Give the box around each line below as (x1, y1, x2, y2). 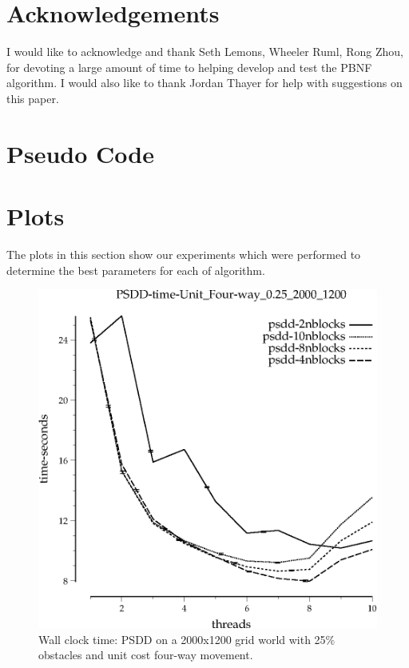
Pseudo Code (6, 137, 154, 169)
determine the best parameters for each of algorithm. (6, 261, 265, 278)
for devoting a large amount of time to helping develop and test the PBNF (6, 58, 372, 75)
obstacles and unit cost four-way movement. (38, 646, 253, 663)
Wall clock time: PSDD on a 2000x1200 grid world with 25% (38, 630, 336, 647)
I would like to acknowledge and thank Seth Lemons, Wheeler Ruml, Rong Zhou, (6, 43, 403, 60)
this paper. (6, 89, 59, 106)
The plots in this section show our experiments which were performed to (6, 246, 361, 262)
